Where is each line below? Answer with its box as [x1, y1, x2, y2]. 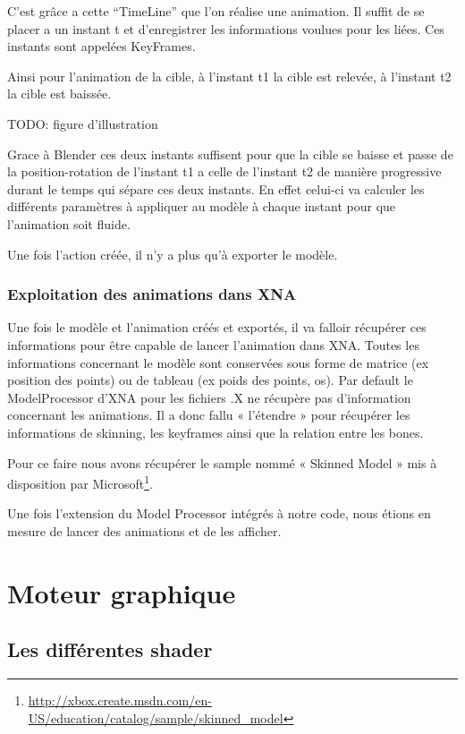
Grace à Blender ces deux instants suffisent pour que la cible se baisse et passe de [7, 144, 453, 163]
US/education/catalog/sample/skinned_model [28, 708, 283, 727]
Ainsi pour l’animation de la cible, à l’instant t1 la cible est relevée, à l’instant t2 [7, 66, 452, 85]
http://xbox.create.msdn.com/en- [28, 691, 212, 710]
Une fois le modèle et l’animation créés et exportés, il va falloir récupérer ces [7, 318, 427, 337]
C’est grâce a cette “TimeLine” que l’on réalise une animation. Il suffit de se [7, 2, 425, 20]
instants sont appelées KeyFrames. [7, 37, 196, 55]
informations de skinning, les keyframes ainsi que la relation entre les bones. [7, 422, 424, 441]
